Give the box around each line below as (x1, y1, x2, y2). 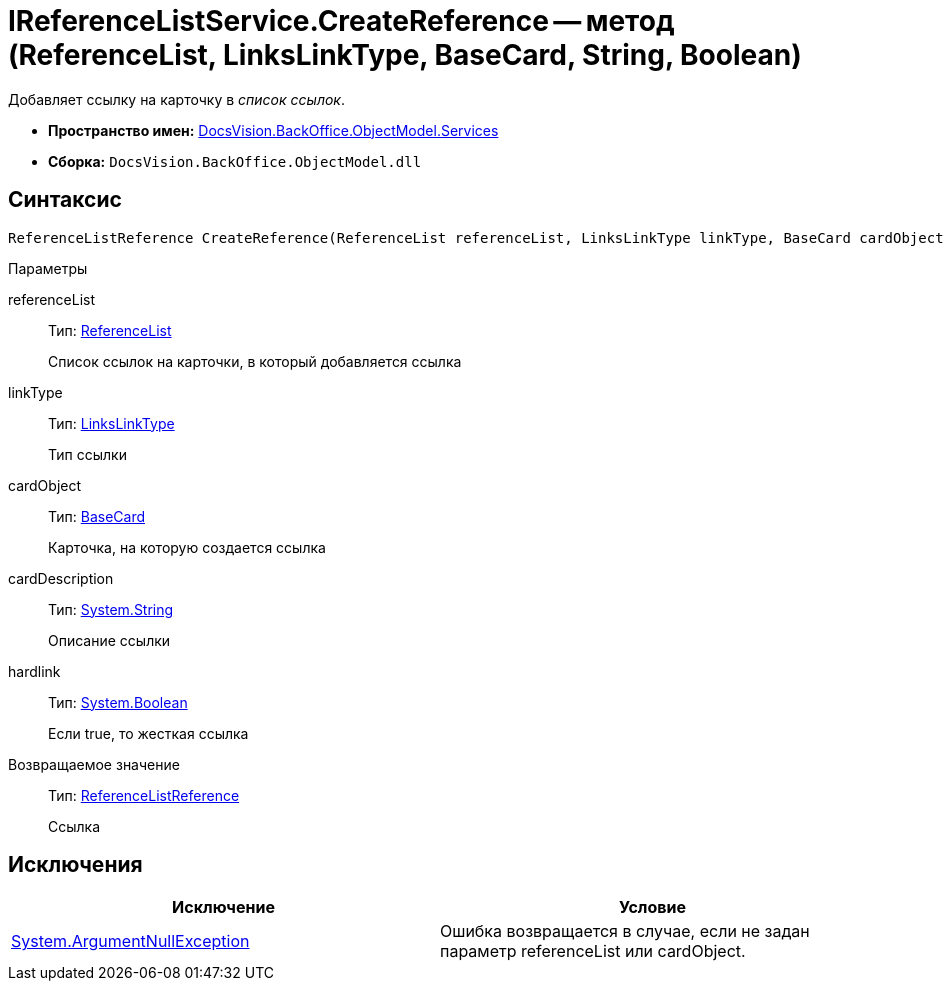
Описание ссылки (48, 631, 171, 649)
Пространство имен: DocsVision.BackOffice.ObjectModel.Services (48, 121, 499, 139)
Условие (619, 897, 686, 918)
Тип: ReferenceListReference (48, 786, 240, 804)
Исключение (172, 897, 275, 918)
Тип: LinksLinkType (48, 414, 175, 432)
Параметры (8, 259, 88, 277)
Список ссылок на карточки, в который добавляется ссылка (48, 352, 462, 370)
